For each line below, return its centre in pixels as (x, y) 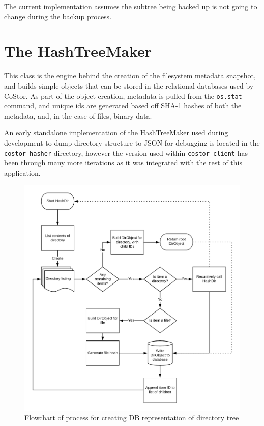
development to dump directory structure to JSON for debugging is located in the (132, 142)
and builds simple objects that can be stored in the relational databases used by (129, 85)
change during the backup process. (58, 16)
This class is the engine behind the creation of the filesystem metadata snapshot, (130, 76)
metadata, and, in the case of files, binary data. (78, 115)
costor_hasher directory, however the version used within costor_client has (126, 152)
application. (22, 172)
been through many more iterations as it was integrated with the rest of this (123, 163)
